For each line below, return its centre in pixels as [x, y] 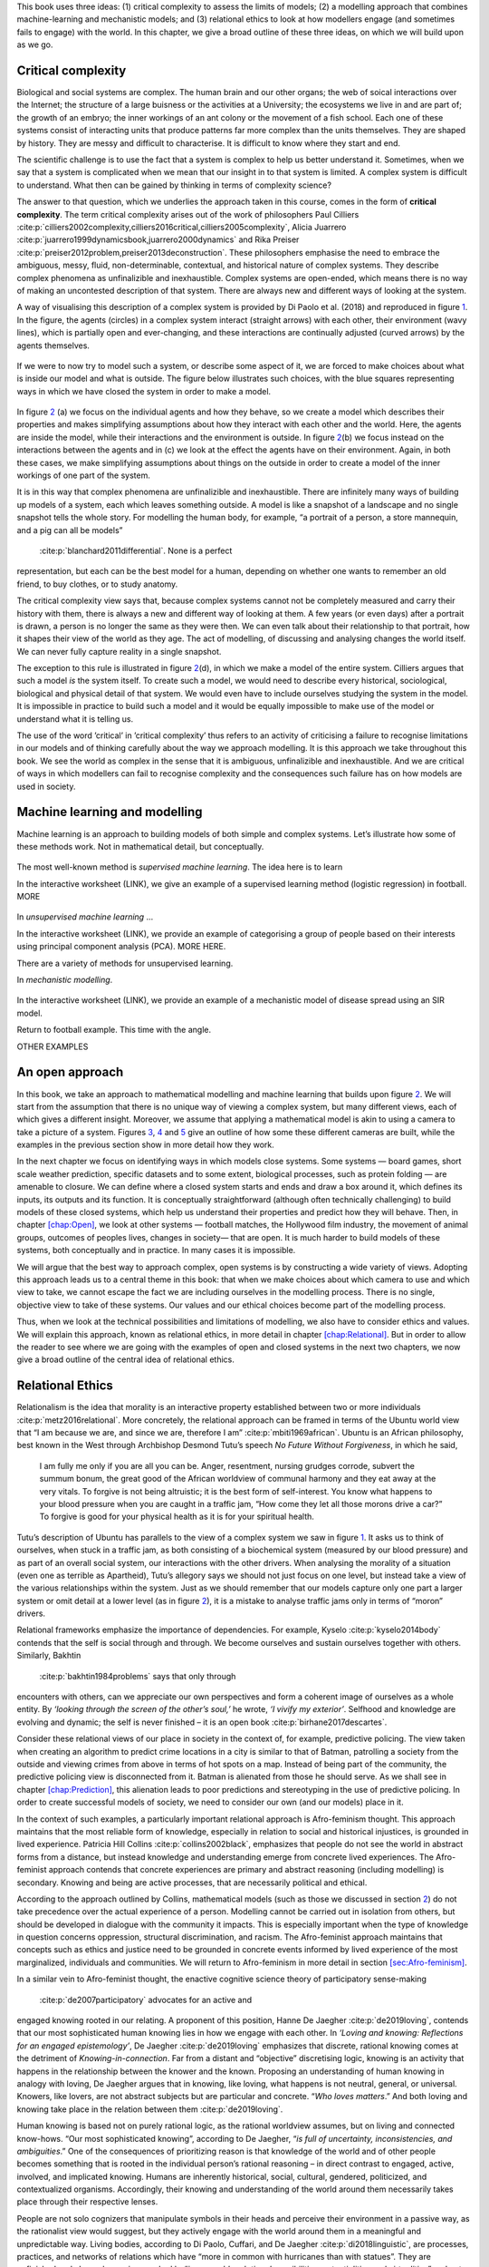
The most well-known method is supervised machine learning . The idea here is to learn [180, 867]
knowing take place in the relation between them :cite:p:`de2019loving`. [150, 2109]
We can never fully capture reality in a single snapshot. [119, 651]
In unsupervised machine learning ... [85, 917]
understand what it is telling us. [75, 719]
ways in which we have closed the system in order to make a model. [144, 391]
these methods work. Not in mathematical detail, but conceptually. [140, 846]
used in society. [46, 786]
